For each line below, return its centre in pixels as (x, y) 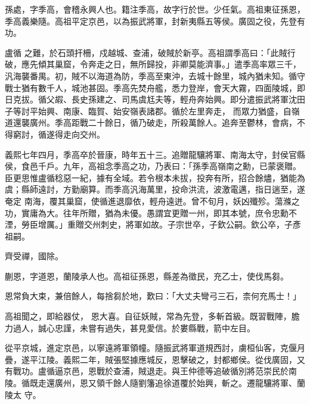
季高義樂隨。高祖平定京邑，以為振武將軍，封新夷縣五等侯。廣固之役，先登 (151, 21)
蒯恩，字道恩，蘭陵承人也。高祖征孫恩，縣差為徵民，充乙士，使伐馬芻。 (147, 276)
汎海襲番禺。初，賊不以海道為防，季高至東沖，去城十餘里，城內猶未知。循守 (155, 75)
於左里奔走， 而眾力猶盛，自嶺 (240, 111)
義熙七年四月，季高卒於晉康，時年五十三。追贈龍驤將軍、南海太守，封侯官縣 (155, 154)
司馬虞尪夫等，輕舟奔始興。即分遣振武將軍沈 (209, 99)
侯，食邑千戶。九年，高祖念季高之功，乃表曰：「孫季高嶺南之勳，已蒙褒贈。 (153, 166)
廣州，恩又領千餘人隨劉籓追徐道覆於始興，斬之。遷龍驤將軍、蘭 (180, 383)
